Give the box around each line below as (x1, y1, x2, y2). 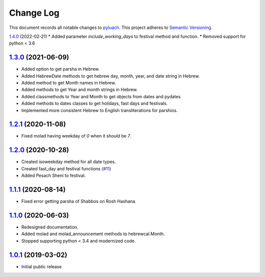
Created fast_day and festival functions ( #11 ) (21, 166, 111, 171)
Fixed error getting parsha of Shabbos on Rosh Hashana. (21, 198, 137, 204)
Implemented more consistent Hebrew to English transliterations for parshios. (21, 107, 178, 113)
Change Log (9, 7, 60, 18)
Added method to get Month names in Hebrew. (21, 80, 116, 86)
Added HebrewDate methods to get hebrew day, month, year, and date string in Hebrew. (21, 73, 200, 79)
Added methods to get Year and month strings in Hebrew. (21, 86, 138, 93)
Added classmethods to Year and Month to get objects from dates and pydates (21, 93, 181, 99)
